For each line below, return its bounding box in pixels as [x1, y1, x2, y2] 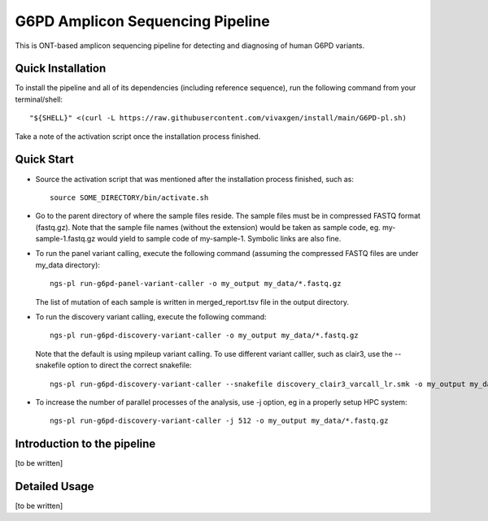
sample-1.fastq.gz [35, 234, 96, 244]
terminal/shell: [15, 94, 63, 104]
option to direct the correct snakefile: [68, 360, 192, 370]
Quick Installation [15, 62, 107, 76]
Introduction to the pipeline [15, 437, 156, 451]
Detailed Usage [15, 480, 94, 493]
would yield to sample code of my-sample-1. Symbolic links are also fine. [97, 234, 342, 244]
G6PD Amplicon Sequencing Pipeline [15, 12, 270, 30]
